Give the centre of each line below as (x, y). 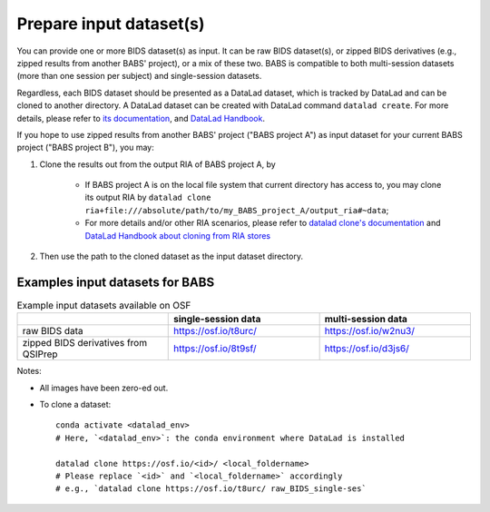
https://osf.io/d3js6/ (367, 349)
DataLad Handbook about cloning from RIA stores (178, 235)
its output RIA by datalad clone (148, 197)
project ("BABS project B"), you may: (85, 148)
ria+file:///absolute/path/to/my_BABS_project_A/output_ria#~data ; (237, 210)
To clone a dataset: (75, 405)
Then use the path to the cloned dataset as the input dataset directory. (171, 256)
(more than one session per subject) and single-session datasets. (139, 76)
